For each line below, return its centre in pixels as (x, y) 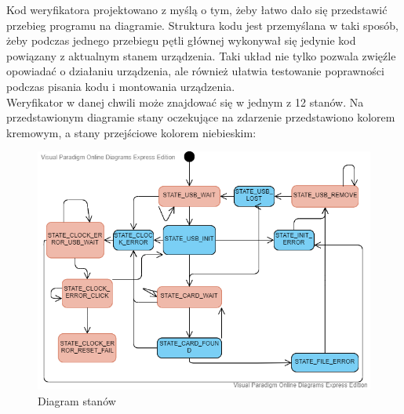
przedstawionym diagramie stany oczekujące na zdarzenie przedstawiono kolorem (201, 117)
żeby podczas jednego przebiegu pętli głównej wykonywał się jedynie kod (181, 40)
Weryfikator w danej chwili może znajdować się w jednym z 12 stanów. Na (185, 102)
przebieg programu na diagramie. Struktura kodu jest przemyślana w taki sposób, (202, 25)
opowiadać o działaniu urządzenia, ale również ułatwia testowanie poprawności (195, 71)
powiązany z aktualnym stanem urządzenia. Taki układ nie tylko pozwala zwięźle (201, 55)
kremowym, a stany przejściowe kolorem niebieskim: (131, 132)
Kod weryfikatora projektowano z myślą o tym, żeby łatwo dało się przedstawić (197, 9)
